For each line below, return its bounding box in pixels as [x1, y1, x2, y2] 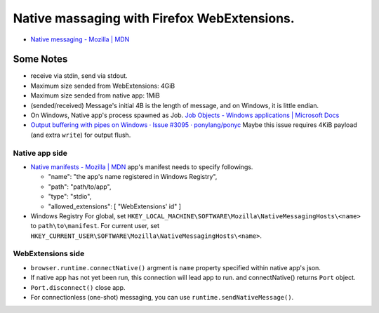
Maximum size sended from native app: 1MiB [30, 91, 161, 100]
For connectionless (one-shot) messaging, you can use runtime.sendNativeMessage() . [30, 293, 294, 301]
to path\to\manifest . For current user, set [30, 222, 160, 230]
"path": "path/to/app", [48, 182, 112, 191]
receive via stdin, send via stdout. [30, 72, 128, 80]
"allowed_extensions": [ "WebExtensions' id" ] [48, 202, 182, 211]
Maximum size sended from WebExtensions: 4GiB [30, 81, 175, 90]
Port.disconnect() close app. [30, 283, 126, 291]
